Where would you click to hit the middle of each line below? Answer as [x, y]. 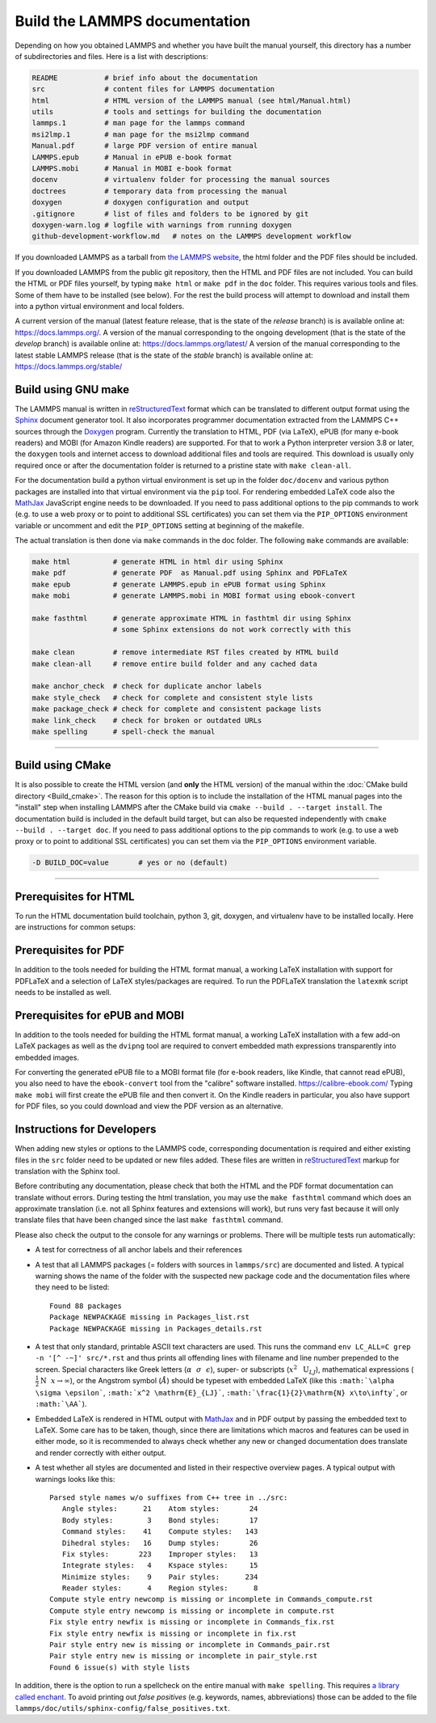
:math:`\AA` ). [61, 1404]
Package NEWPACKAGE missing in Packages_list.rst [150, 1317]
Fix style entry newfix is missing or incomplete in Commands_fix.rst [192, 1622]
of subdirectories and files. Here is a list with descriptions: [112, 56]
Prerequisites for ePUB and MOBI [100, 1015]
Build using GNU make [72, 389]
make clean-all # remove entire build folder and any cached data [175, 664]
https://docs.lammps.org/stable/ [69, 366]
